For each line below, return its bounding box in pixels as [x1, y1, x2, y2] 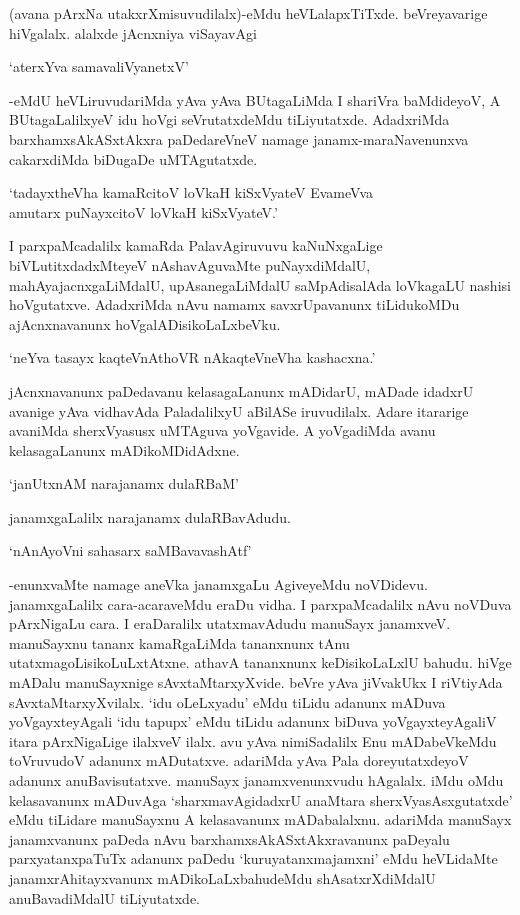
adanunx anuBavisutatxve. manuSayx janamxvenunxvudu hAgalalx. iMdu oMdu [9, 770, 504, 790]
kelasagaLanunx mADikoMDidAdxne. [9, 439, 240, 460]
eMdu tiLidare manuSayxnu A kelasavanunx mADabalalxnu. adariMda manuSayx [9, 809, 512, 830]
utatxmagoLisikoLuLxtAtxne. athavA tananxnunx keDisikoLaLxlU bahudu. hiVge [9, 652, 512, 673]
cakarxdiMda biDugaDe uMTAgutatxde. [9, 148, 258, 169]
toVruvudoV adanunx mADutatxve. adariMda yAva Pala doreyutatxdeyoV [9, 750, 469, 771]
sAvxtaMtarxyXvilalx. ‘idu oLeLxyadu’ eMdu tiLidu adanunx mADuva [9, 691, 446, 712]
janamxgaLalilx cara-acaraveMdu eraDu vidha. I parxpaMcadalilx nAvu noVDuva [9, 593, 512, 614]
